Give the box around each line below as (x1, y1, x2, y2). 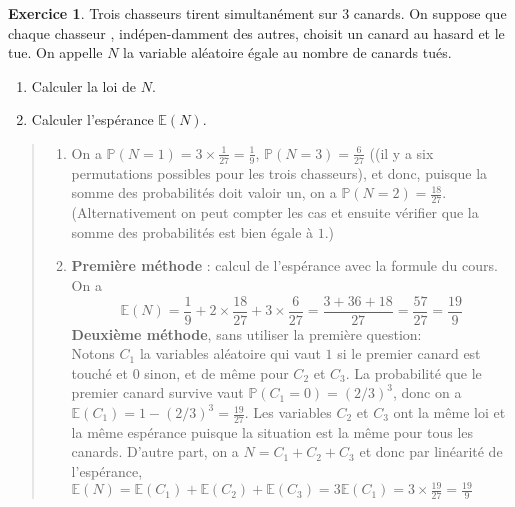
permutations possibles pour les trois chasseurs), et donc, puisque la (71, 162, 488, 183)
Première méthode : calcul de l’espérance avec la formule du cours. (71, 255, 498, 276)
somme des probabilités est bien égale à (71, 221, 314, 242)
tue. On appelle (8, 42, 103, 63)
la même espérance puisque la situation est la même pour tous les (71, 421, 474, 442)
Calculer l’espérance (31, 109, 154, 130)
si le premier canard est (337, 343, 481, 364)
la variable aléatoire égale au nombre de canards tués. (123, 42, 452, 63)
